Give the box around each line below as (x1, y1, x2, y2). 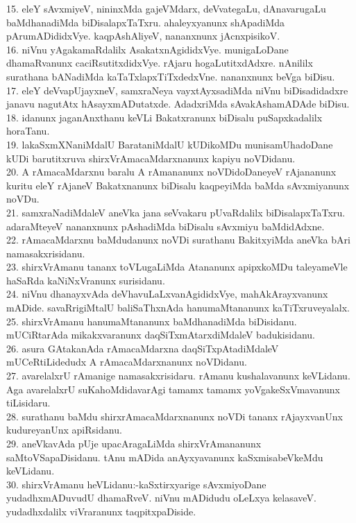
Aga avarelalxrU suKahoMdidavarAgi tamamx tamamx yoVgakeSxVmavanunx (6, 381, 340, 396)
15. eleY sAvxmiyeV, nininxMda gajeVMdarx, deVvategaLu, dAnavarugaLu (6, 1, 326, 15)
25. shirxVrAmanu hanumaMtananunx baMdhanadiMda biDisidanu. (6, 314, 297, 328)
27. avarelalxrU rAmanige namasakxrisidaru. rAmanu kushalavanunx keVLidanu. (6, 368, 350, 383)
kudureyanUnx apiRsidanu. (6, 422, 122, 437)
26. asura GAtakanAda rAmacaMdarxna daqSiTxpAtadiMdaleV (6, 341, 279, 355)
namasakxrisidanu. (6, 246, 85, 260)
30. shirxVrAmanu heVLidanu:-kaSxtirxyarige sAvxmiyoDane (6, 477, 266, 491)
